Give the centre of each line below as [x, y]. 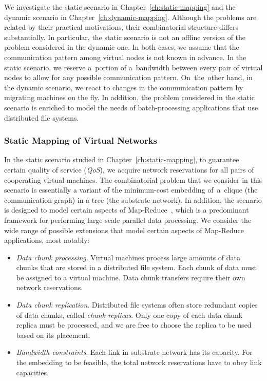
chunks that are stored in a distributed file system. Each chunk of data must [137, 267]
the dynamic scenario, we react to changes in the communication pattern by [124, 87]
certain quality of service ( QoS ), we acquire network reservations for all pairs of [129, 169]
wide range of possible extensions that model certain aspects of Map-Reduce [124, 230]
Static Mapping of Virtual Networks [81, 140]
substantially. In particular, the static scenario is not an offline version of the [125, 37]
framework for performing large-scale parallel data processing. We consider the [128, 220]
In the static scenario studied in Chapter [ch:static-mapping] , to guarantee [122, 159]
